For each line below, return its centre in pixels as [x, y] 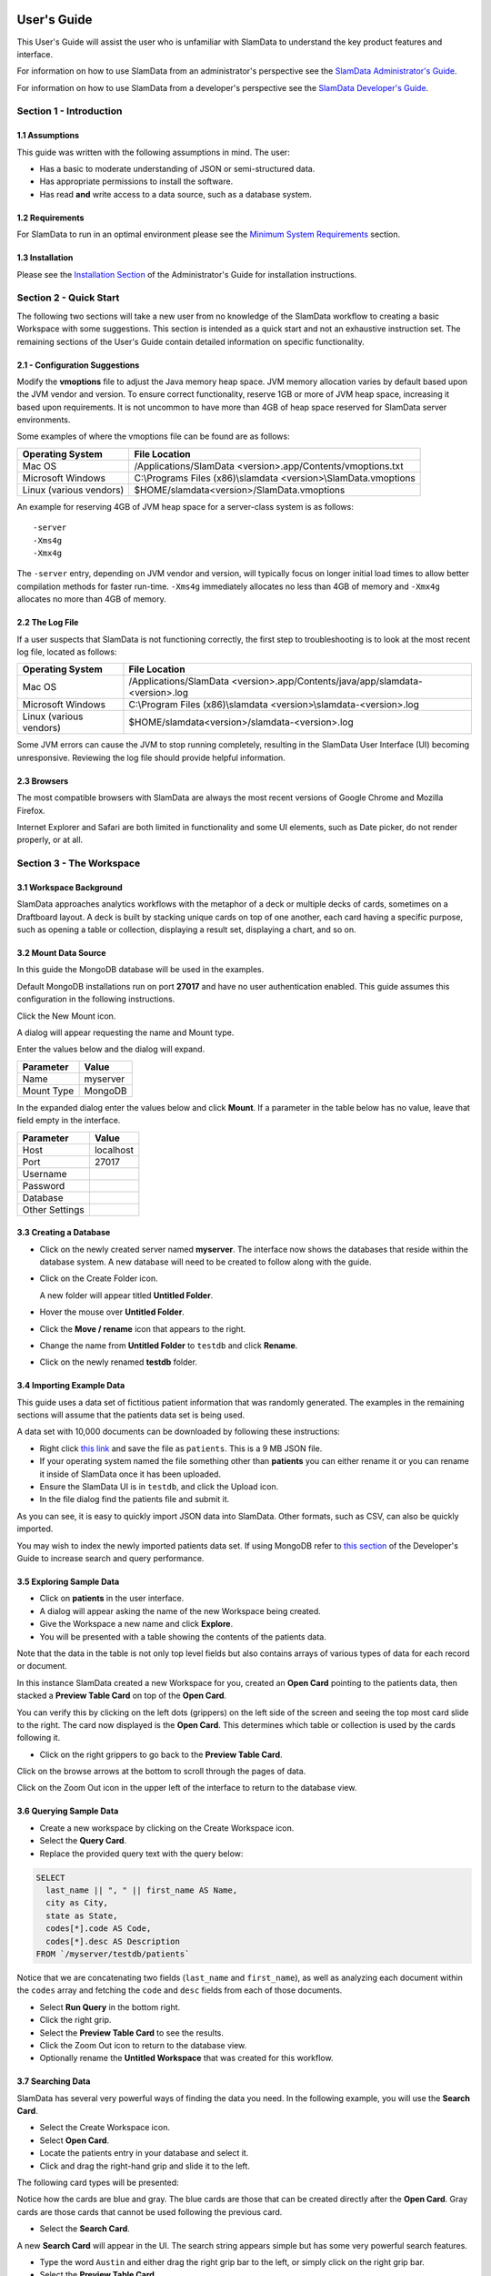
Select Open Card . [74, 2140]
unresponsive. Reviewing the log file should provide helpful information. [151, 757]
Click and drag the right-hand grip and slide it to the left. [145, 2166]
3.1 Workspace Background [70, 887]
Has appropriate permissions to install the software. [136, 181]
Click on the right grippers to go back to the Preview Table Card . [161, 1754]
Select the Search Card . [85, 2229]
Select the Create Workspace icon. [105, 2128]
